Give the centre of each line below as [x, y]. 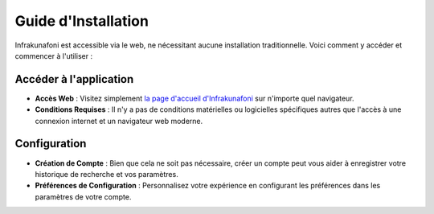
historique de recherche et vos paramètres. [106, 174]
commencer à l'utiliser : [53, 56]
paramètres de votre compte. [83, 196]
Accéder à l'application [74, 79]
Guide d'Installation [82, 21]
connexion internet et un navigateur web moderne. [119, 121]
